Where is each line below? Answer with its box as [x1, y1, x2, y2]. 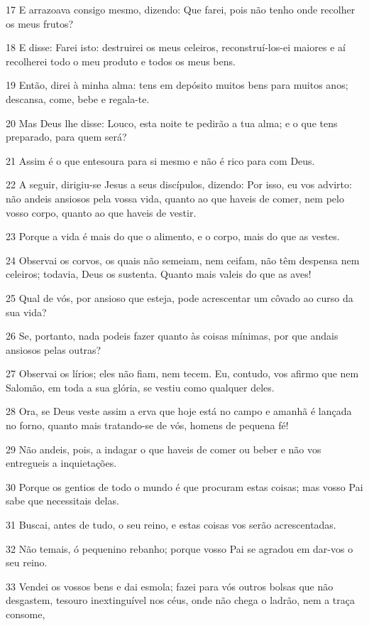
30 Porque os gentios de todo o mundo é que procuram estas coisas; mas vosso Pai [6, 479, 363, 494]
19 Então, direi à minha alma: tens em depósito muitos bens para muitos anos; [6, 77, 348, 92]
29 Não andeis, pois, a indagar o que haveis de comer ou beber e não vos [6, 441, 321, 456]
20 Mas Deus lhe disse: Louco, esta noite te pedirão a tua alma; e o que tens [6, 115, 338, 130]
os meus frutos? [6, 16, 74, 31]
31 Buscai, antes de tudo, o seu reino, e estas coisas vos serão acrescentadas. [6, 517, 336, 532]
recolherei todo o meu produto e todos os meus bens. [6, 53, 236, 68]
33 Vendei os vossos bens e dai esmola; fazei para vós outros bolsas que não [6, 578, 334, 593]
